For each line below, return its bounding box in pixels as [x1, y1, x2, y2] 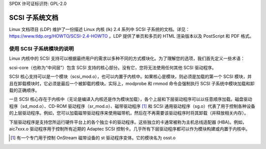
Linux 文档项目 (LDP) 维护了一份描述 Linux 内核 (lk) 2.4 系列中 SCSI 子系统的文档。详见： [9, 26, 190, 32]
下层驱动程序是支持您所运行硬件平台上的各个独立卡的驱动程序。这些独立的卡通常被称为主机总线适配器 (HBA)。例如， [9, 119, 247, 125]
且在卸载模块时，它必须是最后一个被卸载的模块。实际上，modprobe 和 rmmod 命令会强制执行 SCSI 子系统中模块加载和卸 [9, 80, 255, 86]
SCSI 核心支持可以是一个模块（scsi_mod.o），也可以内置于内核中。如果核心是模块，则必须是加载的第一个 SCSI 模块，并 [9, 74, 252, 79]
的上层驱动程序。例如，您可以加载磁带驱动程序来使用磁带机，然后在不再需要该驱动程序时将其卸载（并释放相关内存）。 [9, 110, 249, 116]
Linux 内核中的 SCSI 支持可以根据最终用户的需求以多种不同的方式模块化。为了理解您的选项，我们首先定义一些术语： [9, 55, 245, 61]
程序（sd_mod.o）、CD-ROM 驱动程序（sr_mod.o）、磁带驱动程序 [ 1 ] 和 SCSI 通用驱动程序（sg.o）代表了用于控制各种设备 [9, 103, 256, 109]
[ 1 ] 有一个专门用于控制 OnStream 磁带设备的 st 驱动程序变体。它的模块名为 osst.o [10, 135, 176, 141]
